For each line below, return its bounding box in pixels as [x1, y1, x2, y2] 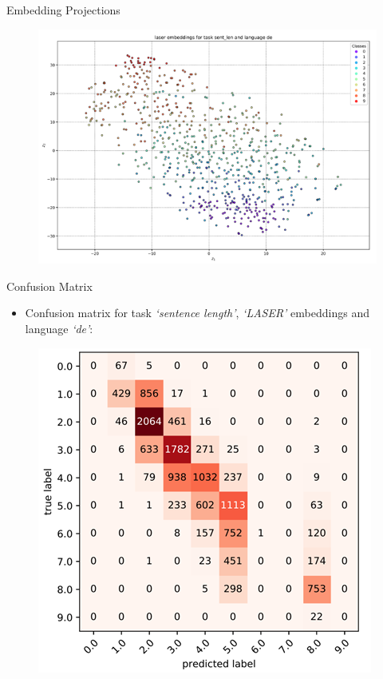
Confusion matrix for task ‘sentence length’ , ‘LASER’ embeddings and [25, 304, 369, 321]
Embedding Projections [6, 2, 120, 18]
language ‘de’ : [25, 320, 93, 336]
